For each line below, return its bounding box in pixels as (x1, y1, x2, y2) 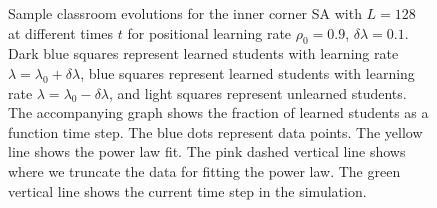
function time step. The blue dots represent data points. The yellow (8, 121, 423, 142)
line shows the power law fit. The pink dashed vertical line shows (8, 141, 406, 162)
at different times (8, 22, 114, 43)
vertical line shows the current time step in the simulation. (8, 180, 367, 201)
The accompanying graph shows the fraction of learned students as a (8, 102, 429, 123)
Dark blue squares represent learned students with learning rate (8, 43, 399, 64)
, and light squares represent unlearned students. (109, 82, 407, 103)
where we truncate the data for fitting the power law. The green (8, 160, 401, 181)
